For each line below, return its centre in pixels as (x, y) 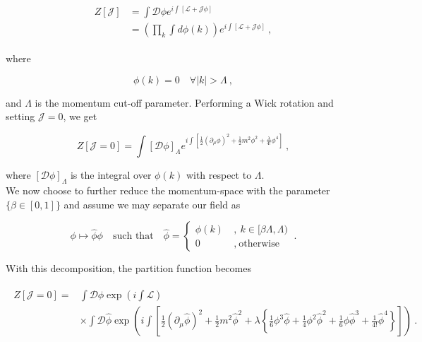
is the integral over (111, 175)
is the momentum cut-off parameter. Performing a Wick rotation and (184, 102)
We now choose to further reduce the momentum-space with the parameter (168, 190)
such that (133, 236)
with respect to (219, 175)
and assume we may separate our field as (152, 204)
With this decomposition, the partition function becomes (128, 268)
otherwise (259, 243)
